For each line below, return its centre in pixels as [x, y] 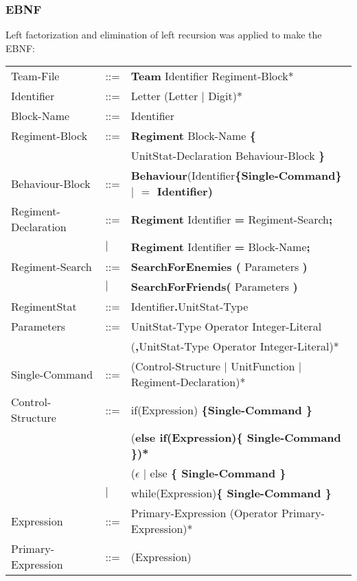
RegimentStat [44, 307]
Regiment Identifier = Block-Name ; [220, 247]
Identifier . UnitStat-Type [189, 307]
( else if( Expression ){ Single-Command [236, 438]
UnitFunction [263, 366]
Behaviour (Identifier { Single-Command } [236, 176]
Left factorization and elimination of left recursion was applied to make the [164, 35]
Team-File [35, 76]
